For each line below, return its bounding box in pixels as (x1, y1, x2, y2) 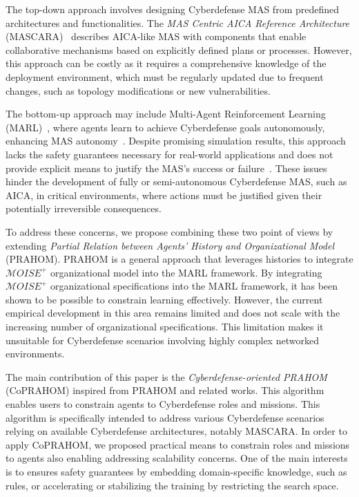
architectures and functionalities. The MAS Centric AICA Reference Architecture (6, 15, 350, 30)
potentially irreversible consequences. (6, 201, 162, 216)
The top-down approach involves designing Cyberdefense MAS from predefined (6, 2, 340, 16)
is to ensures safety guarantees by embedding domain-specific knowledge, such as (6, 465, 347, 478)
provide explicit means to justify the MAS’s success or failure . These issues (6, 160, 327, 175)
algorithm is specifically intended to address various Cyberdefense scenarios (6, 410, 324, 424)
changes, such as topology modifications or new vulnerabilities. (6, 83, 271, 97)
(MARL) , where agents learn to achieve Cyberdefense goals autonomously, (6, 120, 325, 134)
